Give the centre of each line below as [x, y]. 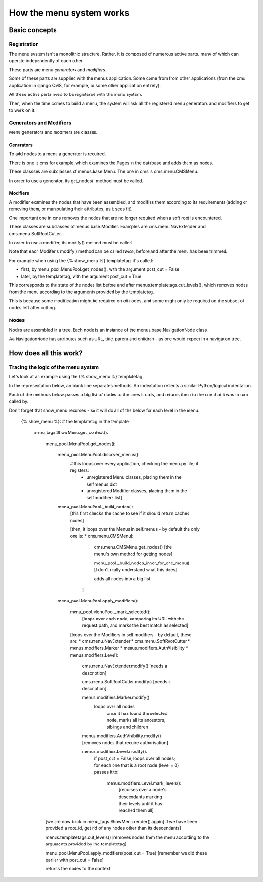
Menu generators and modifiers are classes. [53, 132]
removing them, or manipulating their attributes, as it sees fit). [71, 209]
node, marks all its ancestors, [136, 720]
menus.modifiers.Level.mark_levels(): [144, 783]
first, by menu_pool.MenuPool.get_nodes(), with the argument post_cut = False [100, 269]
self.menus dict [102, 484]
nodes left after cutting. [32, 308]
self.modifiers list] [104, 498]
